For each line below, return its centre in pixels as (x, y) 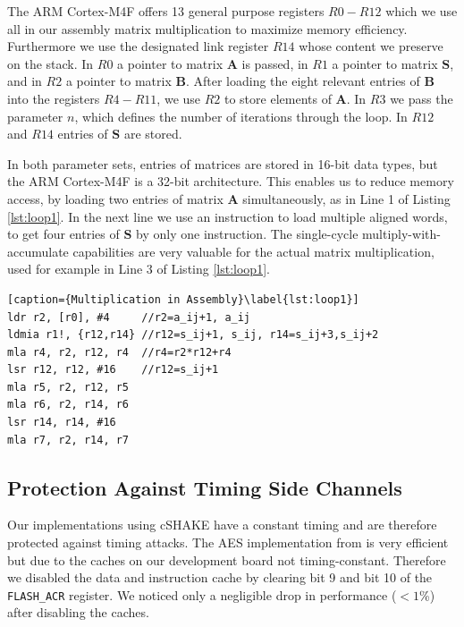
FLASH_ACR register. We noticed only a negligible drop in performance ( (202, 594)
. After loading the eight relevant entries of (303, 81)
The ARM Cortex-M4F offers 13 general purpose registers (166, 11)
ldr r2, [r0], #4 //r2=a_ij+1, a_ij (129, 317)
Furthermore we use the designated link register (138, 46)
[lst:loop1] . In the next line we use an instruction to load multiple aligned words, (228, 216)
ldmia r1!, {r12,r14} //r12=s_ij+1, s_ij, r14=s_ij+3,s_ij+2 (193, 335)
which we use (422, 11)
